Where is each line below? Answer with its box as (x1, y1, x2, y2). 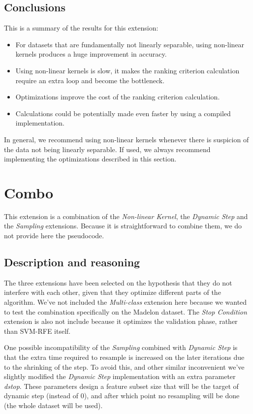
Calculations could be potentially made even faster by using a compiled (15, 108, 231, 118)
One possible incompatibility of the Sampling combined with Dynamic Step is (4, 342, 238, 352)
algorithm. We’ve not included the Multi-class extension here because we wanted (4, 297, 247, 307)
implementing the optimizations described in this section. (4, 154, 177, 164)
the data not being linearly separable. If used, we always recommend (4, 144, 211, 154)
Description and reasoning (4, 255, 140, 270)
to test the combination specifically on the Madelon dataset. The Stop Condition (4, 306, 247, 317)
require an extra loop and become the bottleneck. (15, 75, 165, 85)
